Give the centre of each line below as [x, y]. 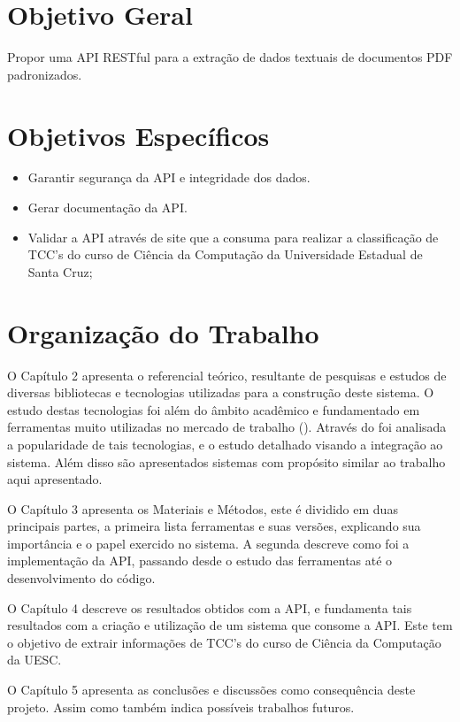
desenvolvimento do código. [81, 578]
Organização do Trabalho [163, 332]
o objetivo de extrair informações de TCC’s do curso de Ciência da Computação [224, 642]
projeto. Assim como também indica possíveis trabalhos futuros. [181, 707]
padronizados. [45, 74]
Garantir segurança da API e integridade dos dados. [169, 177]
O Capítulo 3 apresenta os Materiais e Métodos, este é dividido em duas [203, 508]
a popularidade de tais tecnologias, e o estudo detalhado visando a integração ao [225, 444]
